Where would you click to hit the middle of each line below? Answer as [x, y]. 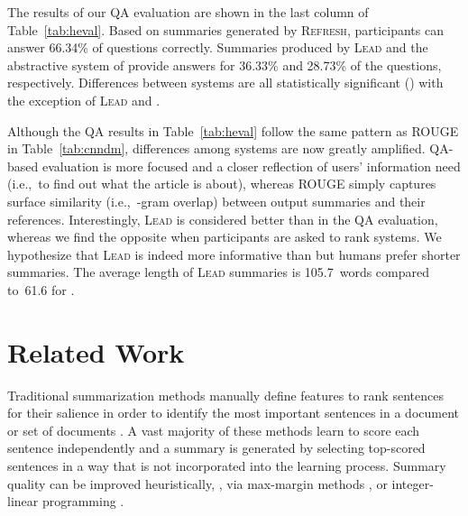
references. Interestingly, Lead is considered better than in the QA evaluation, [223, 219]
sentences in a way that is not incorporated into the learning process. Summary [227, 465]
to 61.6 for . [41, 289]
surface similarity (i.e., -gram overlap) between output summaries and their [216, 201]
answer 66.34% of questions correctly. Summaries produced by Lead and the [218, 47]
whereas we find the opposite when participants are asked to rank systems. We [225, 237]
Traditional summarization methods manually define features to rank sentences [225, 395]
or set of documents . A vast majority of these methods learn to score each [214, 430]
